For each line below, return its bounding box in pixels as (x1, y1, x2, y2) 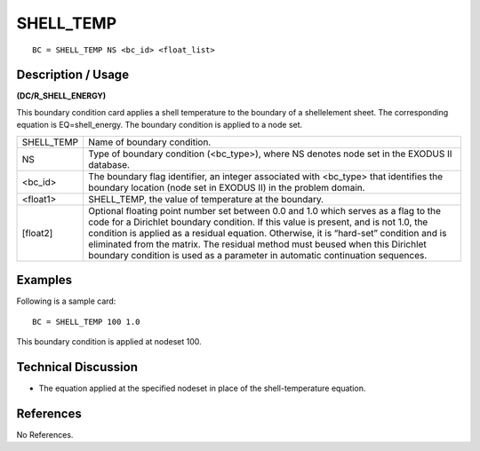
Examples (16, 273, 73, 288)
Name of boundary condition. (88, 136, 212, 148)
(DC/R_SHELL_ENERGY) (16, 91, 107, 101)
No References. (16, 429, 74, 439)
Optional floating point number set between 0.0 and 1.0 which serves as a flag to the (88, 204, 442, 217)
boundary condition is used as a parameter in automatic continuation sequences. (88, 249, 428, 261)
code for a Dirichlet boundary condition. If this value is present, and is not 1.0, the (88, 216, 428, 228)
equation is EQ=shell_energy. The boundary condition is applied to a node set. (16, 120, 303, 131)
